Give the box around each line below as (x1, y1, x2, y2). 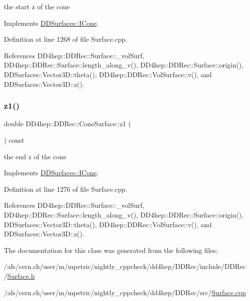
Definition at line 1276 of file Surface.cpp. (4, 184, 128, 194)
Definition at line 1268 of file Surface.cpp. (4, 34, 128, 44)
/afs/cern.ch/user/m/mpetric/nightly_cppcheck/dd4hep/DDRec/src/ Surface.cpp (4, 287, 246, 297)
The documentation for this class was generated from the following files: (4, 245, 218, 255)
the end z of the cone (4, 151, 67, 161)
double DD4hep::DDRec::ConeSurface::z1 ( (4, 118, 131, 129)
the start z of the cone (4, 1, 70, 11)
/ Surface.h (4, 270, 35, 281)
